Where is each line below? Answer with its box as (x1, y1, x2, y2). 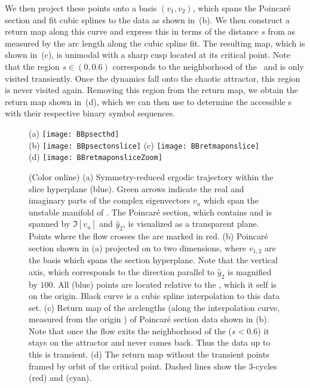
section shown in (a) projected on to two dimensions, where (29, 241, 246, 254)
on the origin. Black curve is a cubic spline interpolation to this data (29, 290, 280, 302)
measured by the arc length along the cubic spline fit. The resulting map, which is (5, 36, 305, 49)
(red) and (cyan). (29, 371, 92, 384)
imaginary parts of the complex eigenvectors (29, 194, 191, 207)
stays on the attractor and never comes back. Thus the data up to (29, 336, 271, 349)
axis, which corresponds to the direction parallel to (29, 265, 215, 278)
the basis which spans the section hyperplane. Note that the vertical (29, 254, 278, 266)
